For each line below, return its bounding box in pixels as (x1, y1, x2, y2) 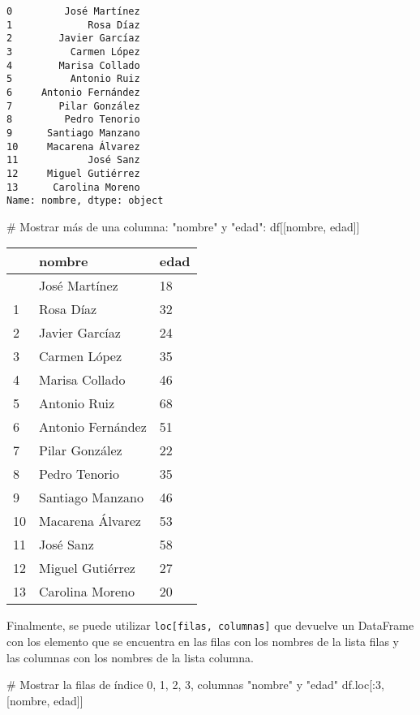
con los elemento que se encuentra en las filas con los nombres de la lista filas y (6, 633, 399, 650)
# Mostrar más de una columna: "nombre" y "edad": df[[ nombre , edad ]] (6, 218, 360, 235)
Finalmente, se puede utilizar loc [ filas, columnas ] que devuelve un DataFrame (6, 617, 414, 634)
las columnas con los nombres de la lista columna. (6, 648, 254, 665)
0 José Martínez (6, 6, 140, 17)
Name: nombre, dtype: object (6, 195, 164, 207)
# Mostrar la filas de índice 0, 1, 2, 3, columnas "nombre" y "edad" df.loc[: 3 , (6, 676, 384, 693)
